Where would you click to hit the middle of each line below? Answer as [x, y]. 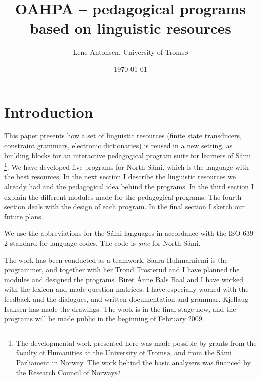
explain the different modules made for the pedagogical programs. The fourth [123, 196]
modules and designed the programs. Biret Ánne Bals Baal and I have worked [124, 279]
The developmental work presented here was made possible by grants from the [136, 343]
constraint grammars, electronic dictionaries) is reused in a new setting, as [118, 146]
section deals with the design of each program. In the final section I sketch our [124, 206]
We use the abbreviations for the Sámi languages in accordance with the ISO [122, 233]
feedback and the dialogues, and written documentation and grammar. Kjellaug [126, 299]
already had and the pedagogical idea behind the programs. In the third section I [129, 187]
